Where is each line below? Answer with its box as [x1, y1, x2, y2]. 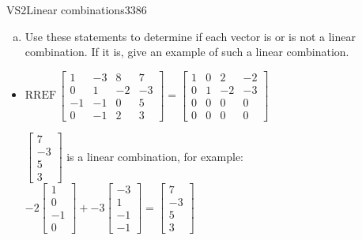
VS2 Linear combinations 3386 [6, 2, 147, 17]
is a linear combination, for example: [66, 148, 243, 164]
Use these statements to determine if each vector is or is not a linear [25, 28, 356, 44]
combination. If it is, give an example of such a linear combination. [25, 43, 349, 60]
